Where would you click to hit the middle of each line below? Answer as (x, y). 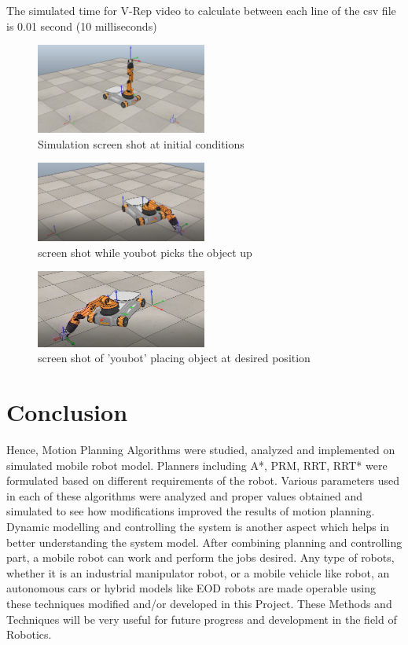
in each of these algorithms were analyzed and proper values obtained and (185, 495)
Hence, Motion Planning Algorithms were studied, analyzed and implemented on (201, 450)
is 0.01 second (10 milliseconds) (82, 26)
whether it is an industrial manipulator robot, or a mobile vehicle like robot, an (198, 572)
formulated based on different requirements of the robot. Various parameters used (203, 480)
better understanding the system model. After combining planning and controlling (204, 542)
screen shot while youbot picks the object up (145, 252)
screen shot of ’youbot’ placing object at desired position (174, 358)
